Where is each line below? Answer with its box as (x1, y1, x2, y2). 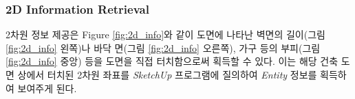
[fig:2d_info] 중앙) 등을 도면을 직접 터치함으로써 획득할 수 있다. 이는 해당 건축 (6, 54, 338, 68)
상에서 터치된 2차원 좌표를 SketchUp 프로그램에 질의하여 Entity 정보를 (17, 68, 317, 81)
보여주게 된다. (17, 81, 77, 95)
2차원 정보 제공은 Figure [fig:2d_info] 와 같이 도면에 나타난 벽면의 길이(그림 (6, 27, 325, 42)
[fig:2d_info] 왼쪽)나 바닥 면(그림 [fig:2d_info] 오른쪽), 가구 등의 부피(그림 (6, 40, 321, 55)
